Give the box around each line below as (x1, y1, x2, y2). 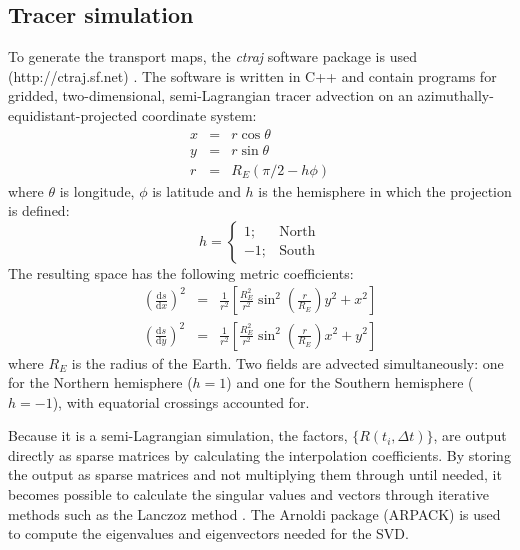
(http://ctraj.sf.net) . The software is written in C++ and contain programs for (8, 65, 497, 86)
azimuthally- (417, 85, 494, 106)
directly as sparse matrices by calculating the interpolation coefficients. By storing (8, 444, 511, 465)
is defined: (8, 200, 70, 221)
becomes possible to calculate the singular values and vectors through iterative (8, 484, 489, 505)
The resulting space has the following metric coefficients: (8, 262, 354, 283)
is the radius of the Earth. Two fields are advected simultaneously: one (71, 352, 504, 373)
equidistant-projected (8, 104, 138, 125)
